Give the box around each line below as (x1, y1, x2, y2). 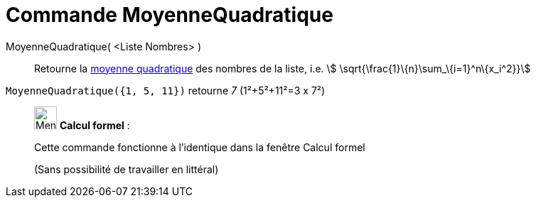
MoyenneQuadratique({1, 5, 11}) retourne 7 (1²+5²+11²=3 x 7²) (6, 84, 326, 97)
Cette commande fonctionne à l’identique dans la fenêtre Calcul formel (34, 141, 365, 153)
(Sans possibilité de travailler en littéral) (34, 163, 219, 175)
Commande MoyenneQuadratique (6, 3, 333, 27)
